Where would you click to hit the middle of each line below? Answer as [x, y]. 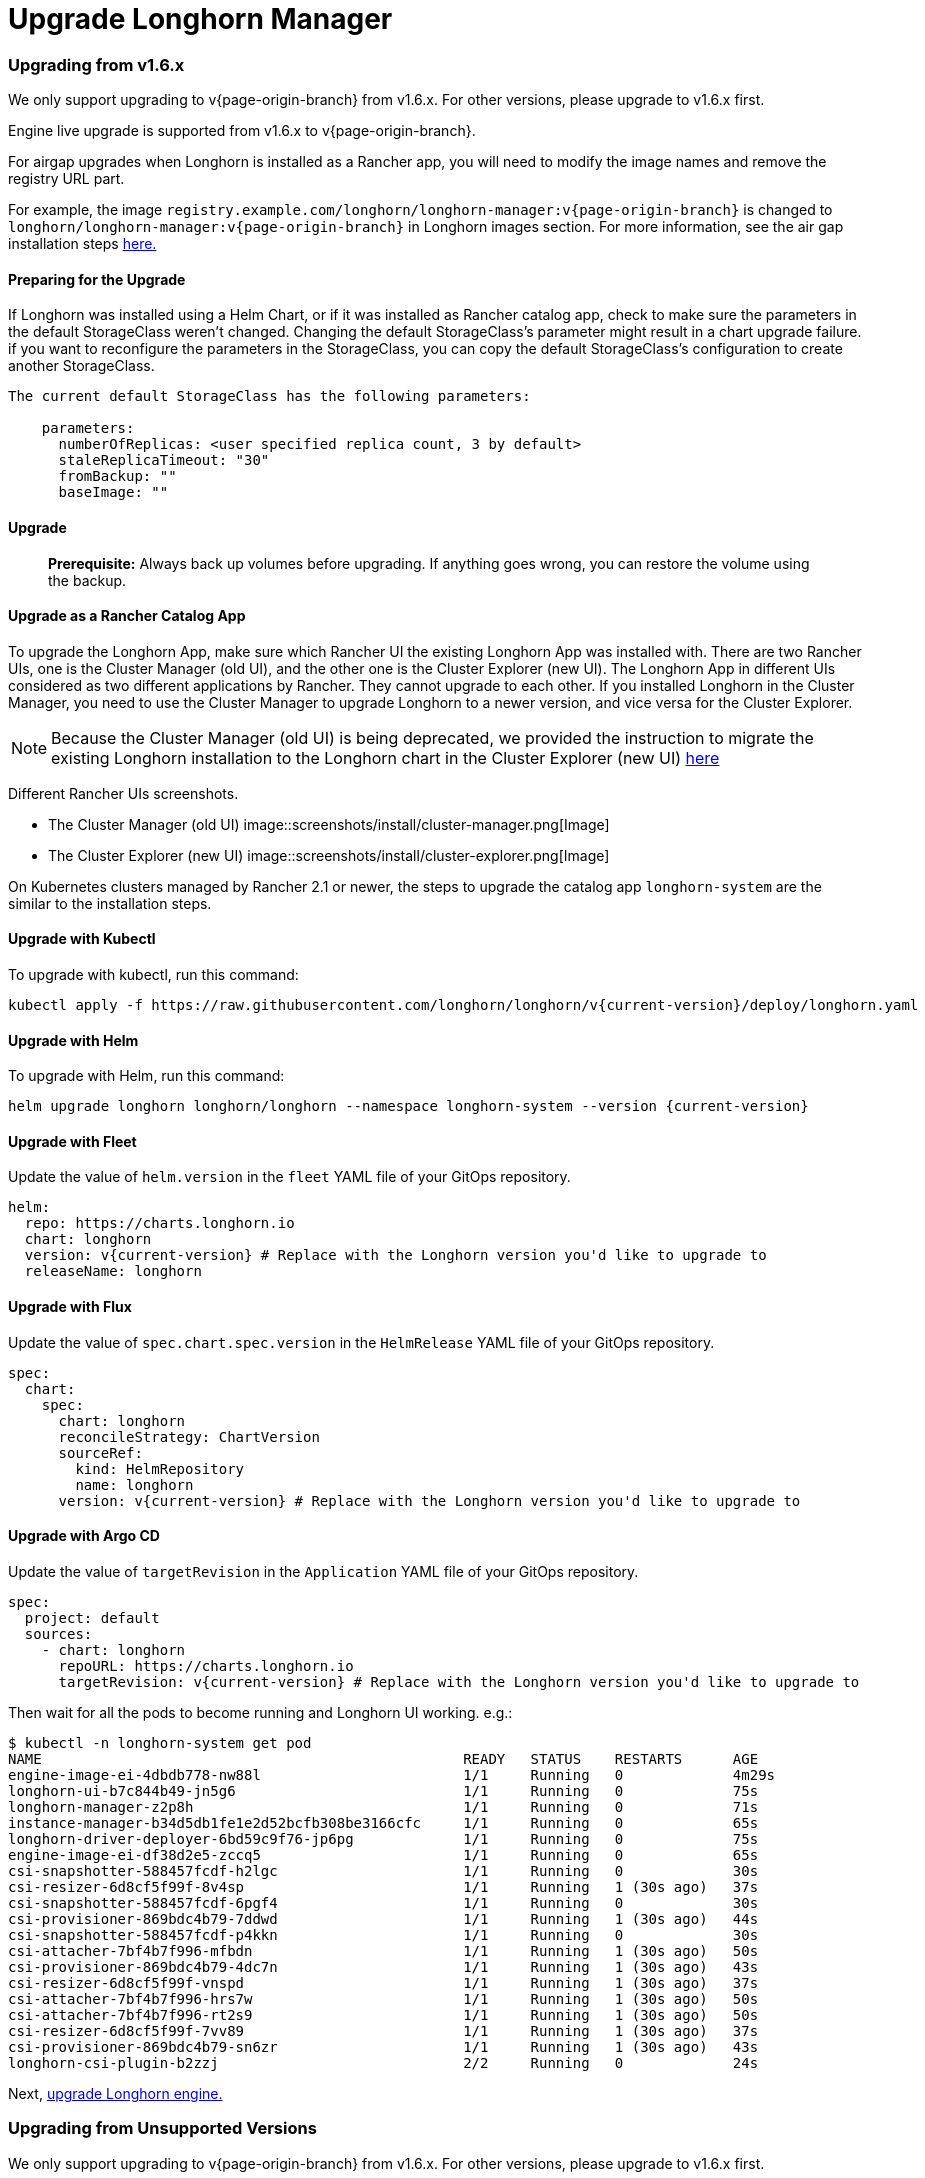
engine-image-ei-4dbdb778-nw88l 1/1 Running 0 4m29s [392, 1774]
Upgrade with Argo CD [84, 1536]
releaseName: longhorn [113, 1271]
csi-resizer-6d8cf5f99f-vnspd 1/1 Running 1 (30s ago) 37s [383, 1982]
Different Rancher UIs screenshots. [123, 793]
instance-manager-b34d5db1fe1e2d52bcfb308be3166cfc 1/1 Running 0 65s [383, 1822]
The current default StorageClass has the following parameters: [269, 396]
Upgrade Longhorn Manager [200, 19]
